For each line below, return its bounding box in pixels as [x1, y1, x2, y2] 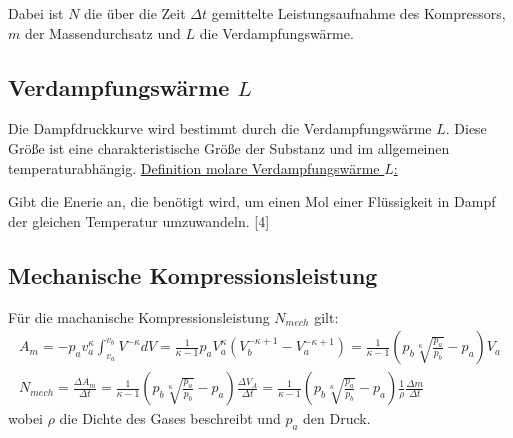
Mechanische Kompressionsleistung [8, 259, 378, 290]
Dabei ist [8, 3, 64, 23]
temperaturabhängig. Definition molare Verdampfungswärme [8, 157, 380, 178]
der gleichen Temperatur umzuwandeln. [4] [8, 210, 270, 231]
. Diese [445, 118, 487, 139]
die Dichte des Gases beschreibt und [59, 408, 281, 429]
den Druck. [303, 408, 371, 429]
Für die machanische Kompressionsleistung [8, 306, 270, 327]
